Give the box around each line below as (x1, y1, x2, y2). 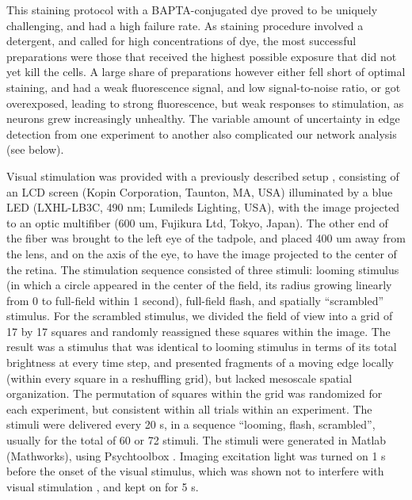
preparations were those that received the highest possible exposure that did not (6, 48, 397, 64)
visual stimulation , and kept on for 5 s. (6, 478, 199, 494)
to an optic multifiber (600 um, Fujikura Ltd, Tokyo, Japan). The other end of (6, 214, 388, 231)
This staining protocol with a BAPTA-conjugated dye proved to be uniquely (6, 2, 378, 17)
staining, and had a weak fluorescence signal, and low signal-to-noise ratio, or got (6, 78, 401, 95)
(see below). (6, 141, 64, 158)
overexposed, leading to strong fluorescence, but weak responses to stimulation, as (6, 94, 404, 111)
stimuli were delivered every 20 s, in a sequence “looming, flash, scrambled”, (6, 416, 376, 433)
